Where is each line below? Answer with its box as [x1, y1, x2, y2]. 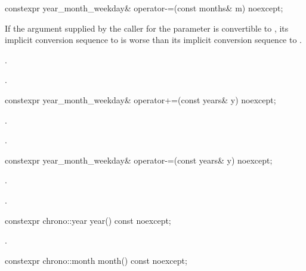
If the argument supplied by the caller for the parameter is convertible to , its [5, 21, 289, 34]
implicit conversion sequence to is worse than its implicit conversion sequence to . [5, 33, 302, 46]
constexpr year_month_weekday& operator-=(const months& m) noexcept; [5, 2, 283, 14]
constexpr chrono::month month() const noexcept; [5, 254, 187, 266]
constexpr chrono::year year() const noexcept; [5, 214, 171, 226]
